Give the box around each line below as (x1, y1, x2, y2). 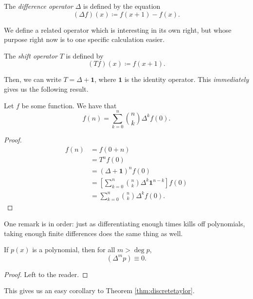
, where (94, 74, 116, 84)
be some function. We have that (21, 100, 117, 110)
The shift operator (4, 50, 58, 60)
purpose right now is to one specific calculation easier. (4, 34, 165, 44)
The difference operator (4, 1, 73, 11)
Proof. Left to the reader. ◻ (4, 269, 88, 279)
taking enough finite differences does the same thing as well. (4, 228, 183, 238)
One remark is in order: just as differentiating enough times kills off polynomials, (4, 218, 245, 228)
